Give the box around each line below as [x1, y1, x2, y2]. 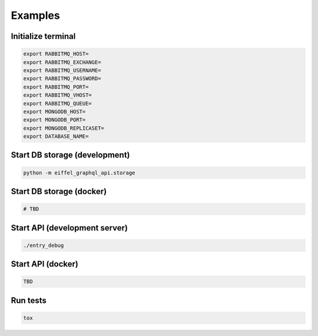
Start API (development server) [11, 223, 128, 233]
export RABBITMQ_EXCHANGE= [23, 59, 101, 65]
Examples [11, 9, 60, 22]
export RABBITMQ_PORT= [23, 83, 89, 90]
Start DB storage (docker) [11, 186, 107, 197]
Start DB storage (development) [11, 150, 130, 160]
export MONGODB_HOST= [23, 108, 86, 115]
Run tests [11, 295, 47, 305]
